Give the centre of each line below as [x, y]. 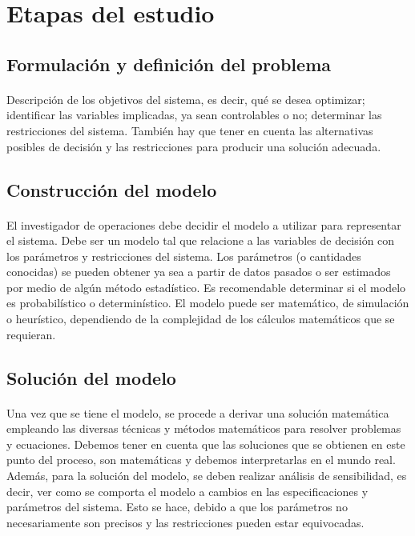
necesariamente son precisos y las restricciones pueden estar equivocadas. [185, 522]
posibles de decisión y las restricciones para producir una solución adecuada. [194, 146]
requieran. [31, 334]
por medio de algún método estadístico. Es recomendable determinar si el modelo [206, 287]
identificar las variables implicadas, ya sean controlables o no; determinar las [194, 115]
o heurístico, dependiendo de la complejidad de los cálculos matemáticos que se [201, 319]
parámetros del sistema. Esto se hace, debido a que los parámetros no [177, 507]
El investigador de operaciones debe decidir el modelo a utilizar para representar [204, 224]
